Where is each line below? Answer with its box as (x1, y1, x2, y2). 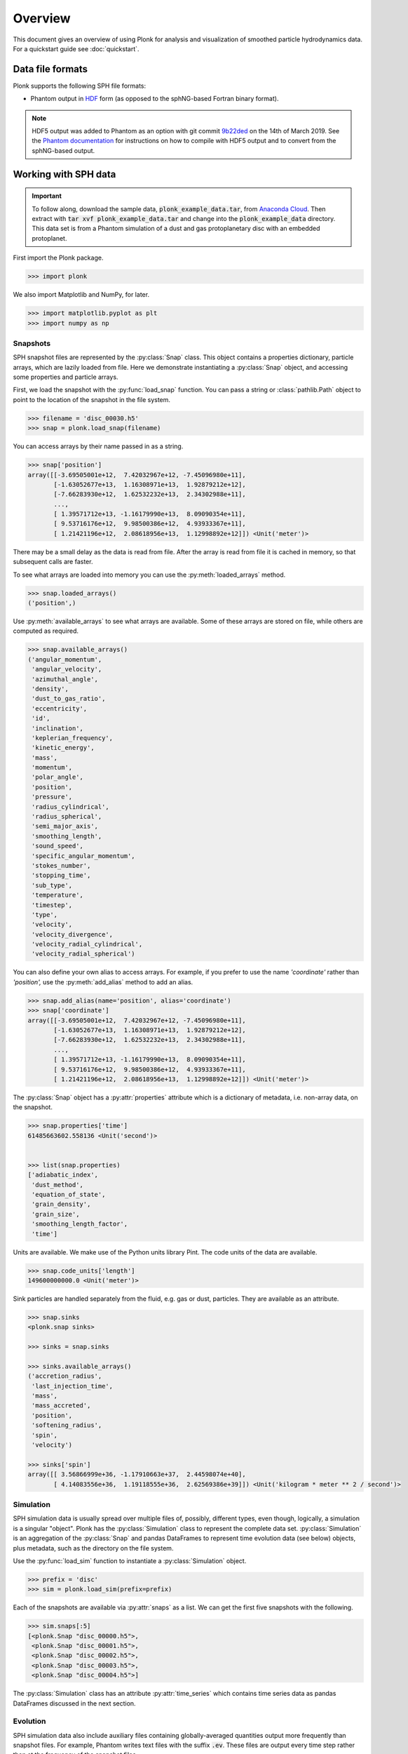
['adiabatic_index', (27, 1171, 98, 1179)
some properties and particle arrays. (13, 373, 118, 382)
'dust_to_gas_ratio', (32, 695, 106, 703)
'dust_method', (32, 1181, 84, 1189)
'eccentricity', (32, 704, 88, 712)
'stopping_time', (32, 871, 91, 880)
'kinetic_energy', (32, 744, 95, 752)
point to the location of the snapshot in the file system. (13, 395, 171, 403)
